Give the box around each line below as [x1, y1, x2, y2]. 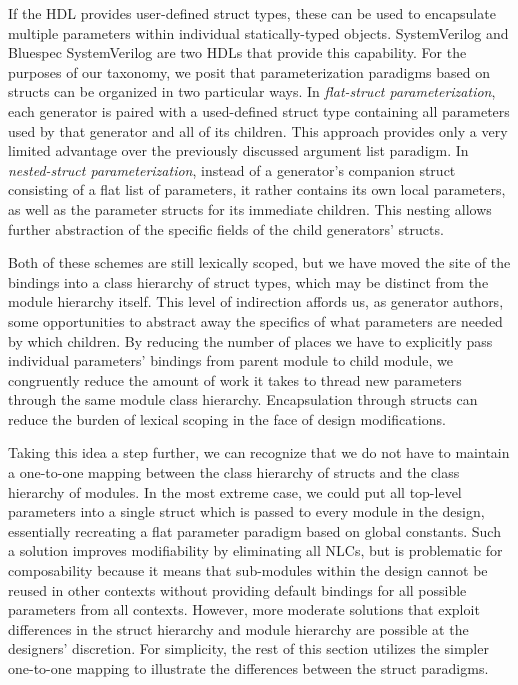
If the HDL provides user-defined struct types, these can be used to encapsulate [8, 3, 496, 23]
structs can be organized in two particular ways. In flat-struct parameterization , [8, 81, 496, 102]
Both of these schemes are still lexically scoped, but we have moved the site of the [8, 252, 511, 273]
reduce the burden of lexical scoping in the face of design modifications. [8, 408, 446, 429]
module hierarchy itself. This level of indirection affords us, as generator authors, [8, 291, 504, 312]
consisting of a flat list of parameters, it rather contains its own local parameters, [8, 179, 506, 200]
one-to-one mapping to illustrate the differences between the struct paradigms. [8, 658, 489, 678]
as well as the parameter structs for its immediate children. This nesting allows [8, 198, 492, 219]
